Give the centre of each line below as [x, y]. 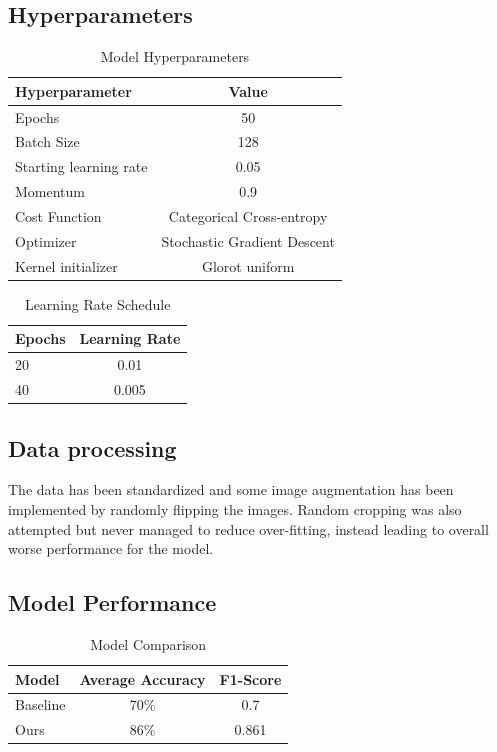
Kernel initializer [66, 265]
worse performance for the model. [111, 548]
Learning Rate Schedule [97, 303]
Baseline [40, 704]
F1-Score [250, 678]
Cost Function [58, 216]
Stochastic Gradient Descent [248, 240]
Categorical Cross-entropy [248, 216]
